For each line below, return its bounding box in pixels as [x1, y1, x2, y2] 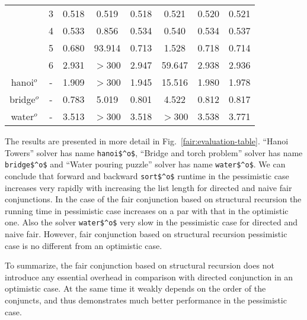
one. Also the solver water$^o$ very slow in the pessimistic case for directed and [5, 216, 298, 228]
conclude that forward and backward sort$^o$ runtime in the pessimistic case [5, 169, 289, 182]
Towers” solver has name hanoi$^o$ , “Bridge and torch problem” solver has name [5, 146, 303, 159]
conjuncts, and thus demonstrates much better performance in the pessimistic [5, 293, 287, 306]
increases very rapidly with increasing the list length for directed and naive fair [5, 181, 292, 193]
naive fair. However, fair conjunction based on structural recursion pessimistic [5, 228, 287, 240]
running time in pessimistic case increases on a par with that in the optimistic [5, 204, 289, 216]
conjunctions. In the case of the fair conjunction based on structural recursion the [5, 193, 302, 205]
